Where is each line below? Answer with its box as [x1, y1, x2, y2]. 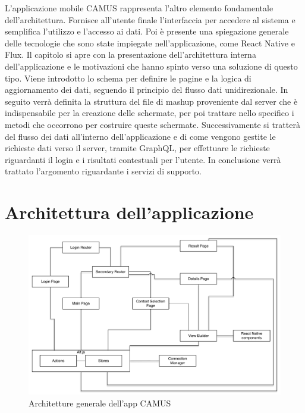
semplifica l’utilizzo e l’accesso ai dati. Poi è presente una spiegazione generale [5, 25, 289, 37]
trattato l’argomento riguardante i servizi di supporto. [5, 165, 202, 177]
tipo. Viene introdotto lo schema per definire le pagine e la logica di [5, 71, 251, 84]
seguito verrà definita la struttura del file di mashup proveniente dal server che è [5, 95, 298, 107]
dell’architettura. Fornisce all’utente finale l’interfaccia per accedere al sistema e [5, 13, 295, 26]
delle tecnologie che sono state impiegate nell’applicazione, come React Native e [5, 36, 295, 49]
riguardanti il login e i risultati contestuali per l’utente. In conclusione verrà [5, 153, 281, 165]
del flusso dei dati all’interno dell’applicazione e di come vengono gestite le [5, 130, 276, 142]
